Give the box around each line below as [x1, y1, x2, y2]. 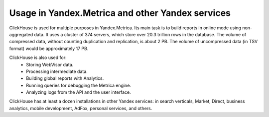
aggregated [9, 31, 33, 37]
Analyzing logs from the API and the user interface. [26, 89, 132, 95]
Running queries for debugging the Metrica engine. [26, 82, 132, 88]
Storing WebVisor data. [26, 61, 74, 67]
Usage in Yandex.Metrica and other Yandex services [9, 7, 231, 18]
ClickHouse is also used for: [9, 55, 67, 60]
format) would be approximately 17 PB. [9, 45, 89, 52]
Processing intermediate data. [26, 68, 88, 74]
